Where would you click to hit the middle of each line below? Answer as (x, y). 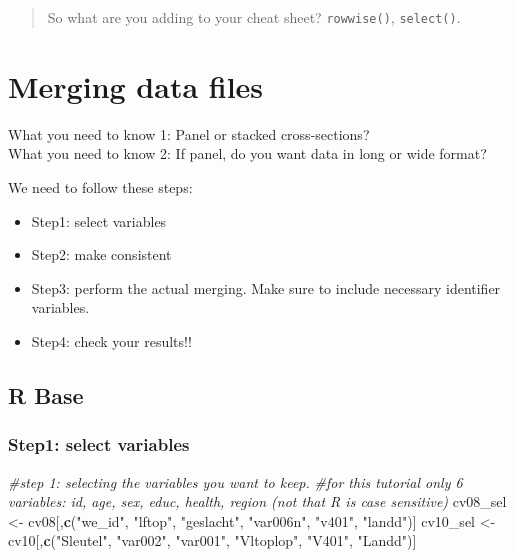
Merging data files (136, 85)
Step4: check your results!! (111, 340)
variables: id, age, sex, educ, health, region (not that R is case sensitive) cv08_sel (257, 501)
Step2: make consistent (101, 254)
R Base (46, 394)
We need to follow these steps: (100, 186)
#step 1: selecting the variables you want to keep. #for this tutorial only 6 (235, 481)
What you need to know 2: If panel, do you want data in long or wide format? (247, 153)
